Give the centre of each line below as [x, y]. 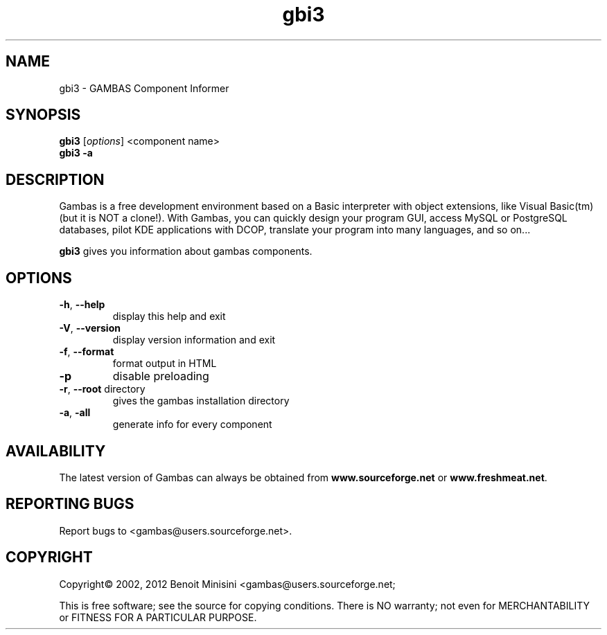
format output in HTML [165, 364]
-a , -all [75, 413]
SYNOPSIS [43, 115]
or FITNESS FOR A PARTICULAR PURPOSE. [158, 617]
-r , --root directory [102, 389]
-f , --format [87, 352]
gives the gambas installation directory [201, 401]
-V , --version [90, 328]
